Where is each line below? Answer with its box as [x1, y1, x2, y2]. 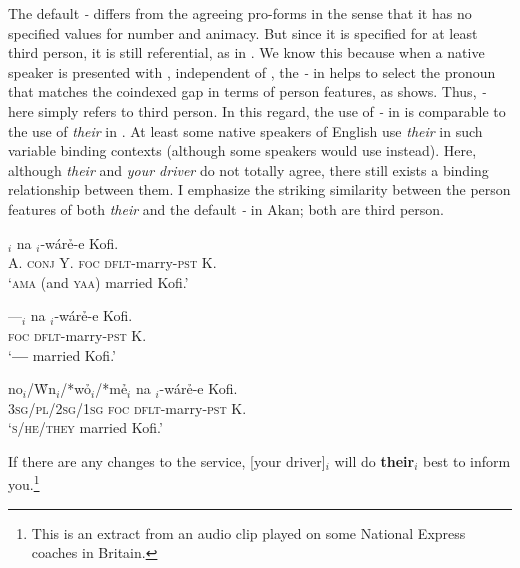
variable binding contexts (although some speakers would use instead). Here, [8, 140, 477, 161]
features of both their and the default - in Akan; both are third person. [8, 198, 444, 219]
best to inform [422, 450, 511, 471]
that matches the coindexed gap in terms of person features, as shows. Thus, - [8, 81, 487, 102]
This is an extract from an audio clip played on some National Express [31, 522, 466, 543]
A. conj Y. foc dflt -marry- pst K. [8, 252, 217, 273]
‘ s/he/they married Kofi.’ [8, 417, 163, 438]
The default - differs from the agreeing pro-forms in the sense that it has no [8, 3, 472, 23]
